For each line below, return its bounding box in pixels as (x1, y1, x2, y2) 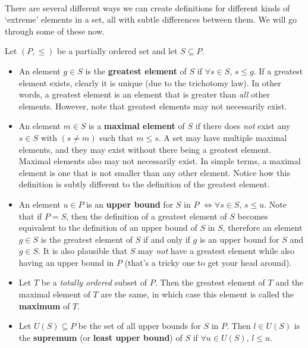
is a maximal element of (89, 120, 185, 132)
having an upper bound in (18, 256, 114, 268)
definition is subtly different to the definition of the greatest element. (18, 178, 270, 190)
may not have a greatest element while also (138, 244, 295, 257)
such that (99, 131, 134, 143)
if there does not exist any (195, 120, 291, 132)
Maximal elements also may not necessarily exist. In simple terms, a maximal (18, 155, 301, 167)
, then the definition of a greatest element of (66, 209, 227, 222)
